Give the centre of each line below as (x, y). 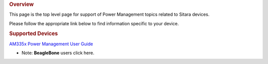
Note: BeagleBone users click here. (58, 53)
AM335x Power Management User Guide (51, 44)
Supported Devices (33, 33)
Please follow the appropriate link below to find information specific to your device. (94, 23)
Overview (22, 4)
